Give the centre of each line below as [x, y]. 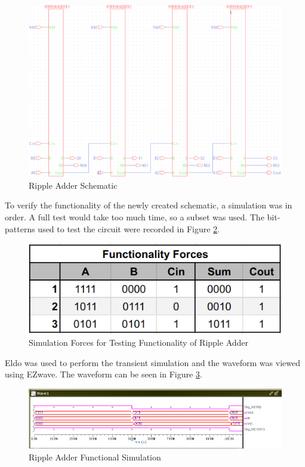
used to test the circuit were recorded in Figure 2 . [129, 228]
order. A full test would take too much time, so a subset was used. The [135, 216]
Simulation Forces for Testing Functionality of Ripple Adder [139, 342]
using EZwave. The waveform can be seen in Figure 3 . [104, 374]
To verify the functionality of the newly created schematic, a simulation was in [149, 205]
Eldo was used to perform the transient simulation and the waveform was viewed [152, 362]
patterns [20, 228]
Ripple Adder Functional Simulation [95, 457]
